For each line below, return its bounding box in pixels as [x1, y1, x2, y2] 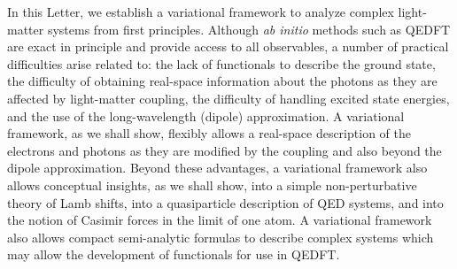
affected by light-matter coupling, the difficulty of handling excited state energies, [7, 88, 450, 107]
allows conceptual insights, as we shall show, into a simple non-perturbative [7, 175, 417, 194]
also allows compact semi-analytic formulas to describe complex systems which [7, 227, 434, 246]
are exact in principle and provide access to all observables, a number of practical [7, 37, 449, 56]
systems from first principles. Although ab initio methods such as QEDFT [47, 19, 451, 38]
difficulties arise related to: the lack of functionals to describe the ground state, [7, 54, 436, 73]
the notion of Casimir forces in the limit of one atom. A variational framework [7, 211, 432, 229]
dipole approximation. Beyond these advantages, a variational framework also [7, 158, 428, 177]
